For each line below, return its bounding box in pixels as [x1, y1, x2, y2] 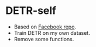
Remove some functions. [13, 35, 74, 42]
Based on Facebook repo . [13, 23, 77, 30]
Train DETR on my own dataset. [13, 29, 90, 36]
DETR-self [5, 4, 57, 17]
